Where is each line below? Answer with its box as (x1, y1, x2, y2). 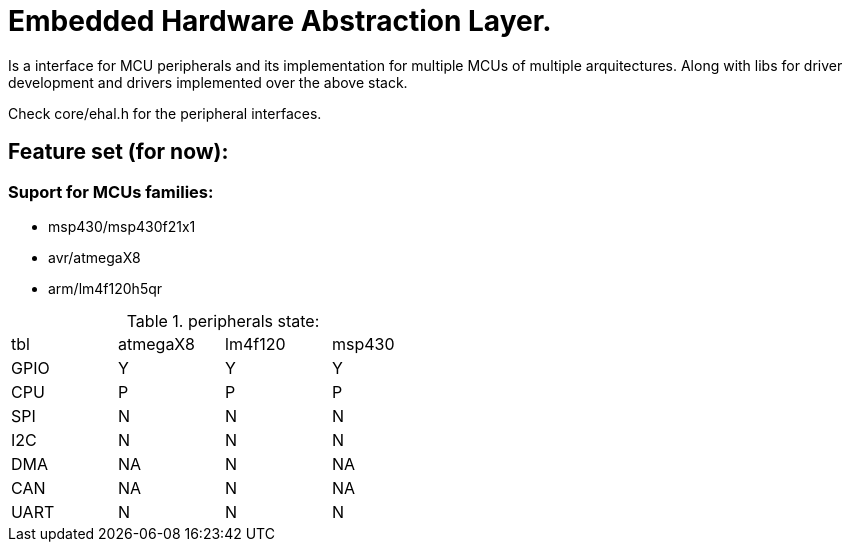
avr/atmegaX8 (48, 248, 141, 266)
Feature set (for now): (8, 139, 229, 165)
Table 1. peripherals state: (126, 310, 320, 331)
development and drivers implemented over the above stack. (8, 73, 408, 91)
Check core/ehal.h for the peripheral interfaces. (8, 104, 322, 122)
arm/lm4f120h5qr (48, 279, 163, 297)
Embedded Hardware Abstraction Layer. (8, 4, 552, 38)
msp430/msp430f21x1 (48, 217, 196, 235)
